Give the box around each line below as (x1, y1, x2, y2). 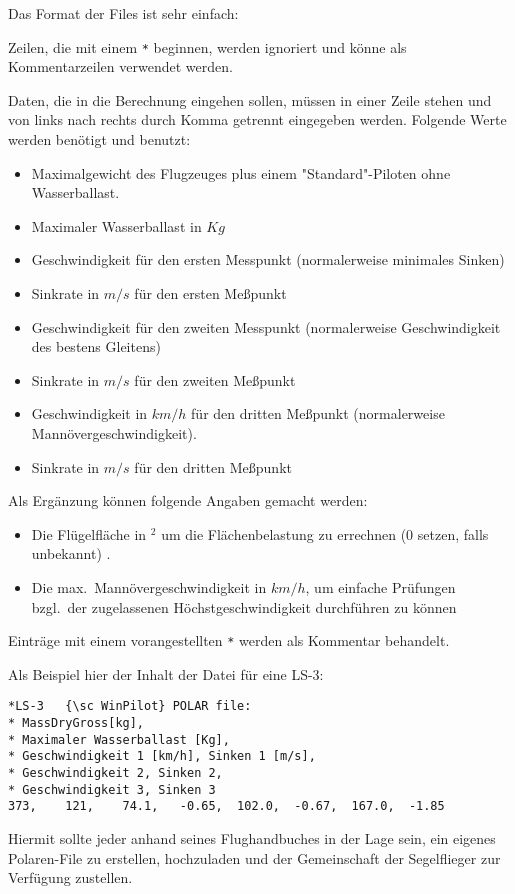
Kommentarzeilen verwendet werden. (8, 56, 233, 77)
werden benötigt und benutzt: (8, 129, 191, 150)
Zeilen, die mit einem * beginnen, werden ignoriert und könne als (8, 36, 407, 57)
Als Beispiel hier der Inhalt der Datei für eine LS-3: (8, 663, 324, 684)
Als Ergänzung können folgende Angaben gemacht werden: (8, 490, 368, 511)
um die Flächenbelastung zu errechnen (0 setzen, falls (161, 523, 489, 544)
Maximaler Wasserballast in (31, 215, 202, 236)
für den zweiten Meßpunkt (134, 369, 296, 390)
